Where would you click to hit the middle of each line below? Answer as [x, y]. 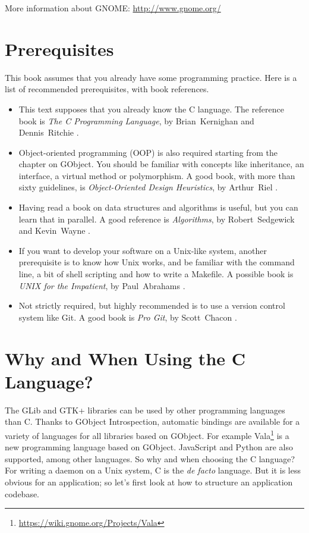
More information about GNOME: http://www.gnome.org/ [113, 8]
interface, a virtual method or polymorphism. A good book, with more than [157, 175]
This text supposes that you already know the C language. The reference [151, 109]
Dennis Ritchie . [49, 132]
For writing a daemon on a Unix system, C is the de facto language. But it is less [153, 470]
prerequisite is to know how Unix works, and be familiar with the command [157, 262]
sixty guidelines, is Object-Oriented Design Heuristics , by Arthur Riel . [148, 187]
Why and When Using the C [125, 358]
